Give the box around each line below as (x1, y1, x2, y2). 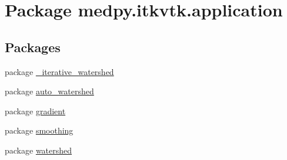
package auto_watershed (5, 85, 94, 97)
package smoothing (5, 124, 74, 137)
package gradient (5, 104, 66, 117)
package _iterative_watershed (5, 65, 114, 77)
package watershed (5, 144, 72, 156)
